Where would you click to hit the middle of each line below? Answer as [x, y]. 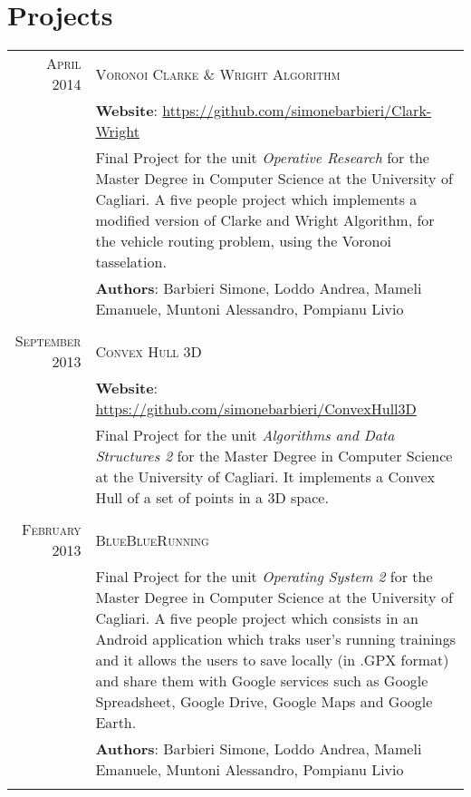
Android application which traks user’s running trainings [276, 639]
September [48, 341]
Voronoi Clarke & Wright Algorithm [218, 73]
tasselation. [131, 262]
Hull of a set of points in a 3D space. [212, 498]
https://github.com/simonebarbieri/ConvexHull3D [256, 409]
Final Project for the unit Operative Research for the [262, 158]
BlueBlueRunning [152, 539]
